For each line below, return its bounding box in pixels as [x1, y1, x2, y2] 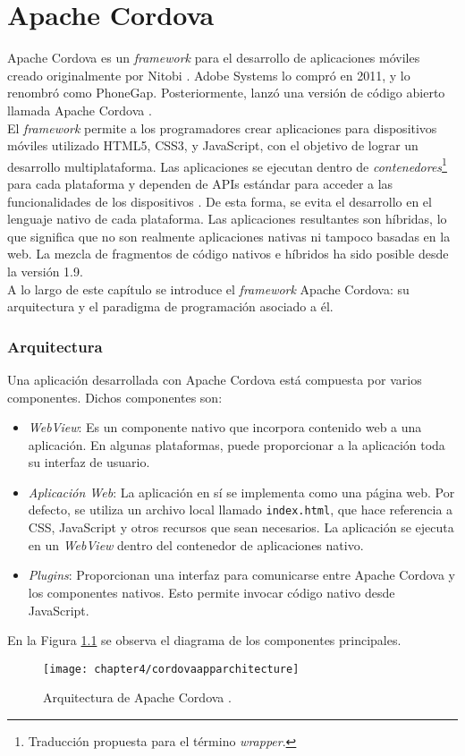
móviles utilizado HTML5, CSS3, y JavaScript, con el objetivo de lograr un [7, 136, 418, 155]
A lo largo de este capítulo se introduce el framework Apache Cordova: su [7, 279, 410, 298]
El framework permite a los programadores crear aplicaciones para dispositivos [7, 118, 437, 137]
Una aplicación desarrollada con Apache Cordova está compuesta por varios [7, 370, 422, 388]
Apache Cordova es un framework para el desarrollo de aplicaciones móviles [7, 48, 420, 67]
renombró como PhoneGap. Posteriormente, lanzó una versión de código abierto [7, 83, 445, 102]
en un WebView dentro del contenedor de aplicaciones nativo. [28, 535, 364, 554]
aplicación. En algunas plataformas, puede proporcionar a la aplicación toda [28, 435, 445, 454]
